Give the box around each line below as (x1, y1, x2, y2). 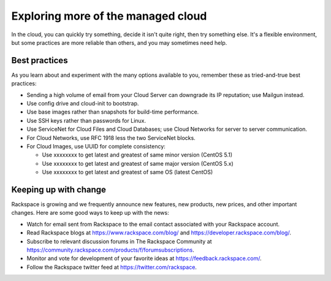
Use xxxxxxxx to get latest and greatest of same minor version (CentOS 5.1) (42, 151, 233, 159)
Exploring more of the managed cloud (11, 9, 207, 23)
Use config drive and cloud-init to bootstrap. (26, 100, 139, 107)
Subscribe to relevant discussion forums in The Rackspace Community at (26, 237, 212, 245)
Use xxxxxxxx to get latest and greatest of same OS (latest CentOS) (42, 169, 213, 176)
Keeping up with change (11, 184, 107, 194)
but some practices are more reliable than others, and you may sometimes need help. (11, 39, 227, 46)
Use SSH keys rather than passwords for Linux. (26, 117, 146, 124)
